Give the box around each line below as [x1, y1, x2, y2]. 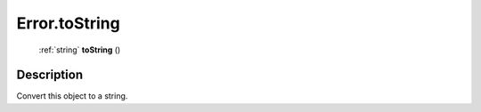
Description [16, 68, 84, 83]
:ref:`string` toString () [38, 44, 121, 55]
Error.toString [16, 13, 120, 33]
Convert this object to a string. [16, 91, 128, 101]
